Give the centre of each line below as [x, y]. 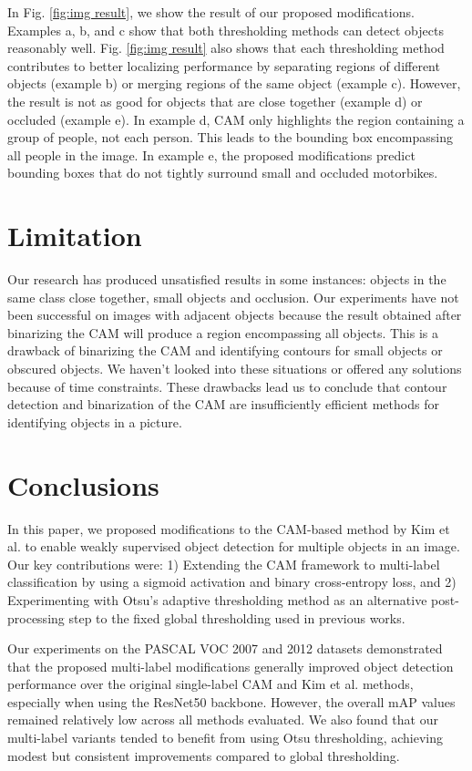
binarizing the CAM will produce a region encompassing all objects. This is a [223, 332]
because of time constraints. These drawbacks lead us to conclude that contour [227, 386]
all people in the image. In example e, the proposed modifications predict [211, 154]
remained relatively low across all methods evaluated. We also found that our [223, 720]
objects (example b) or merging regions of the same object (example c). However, [234, 83]
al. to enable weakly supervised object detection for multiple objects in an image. [234, 546]
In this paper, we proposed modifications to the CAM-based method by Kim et [229, 528]
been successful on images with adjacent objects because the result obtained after [235, 315]
